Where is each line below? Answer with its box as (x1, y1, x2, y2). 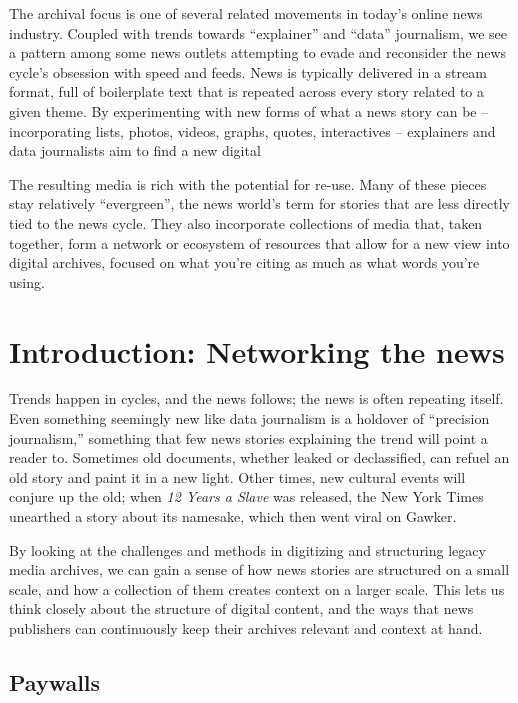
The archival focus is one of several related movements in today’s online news (9, 3, 483, 23)
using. (9, 271, 45, 292)
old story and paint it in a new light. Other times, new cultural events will (9, 466, 466, 487)
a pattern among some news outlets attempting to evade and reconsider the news (9, 42, 507, 63)
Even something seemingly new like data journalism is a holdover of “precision (9, 408, 490, 429)
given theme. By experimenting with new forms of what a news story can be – (9, 100, 489, 121)
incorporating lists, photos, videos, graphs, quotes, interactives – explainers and (9, 120, 496, 141)
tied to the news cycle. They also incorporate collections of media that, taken (9, 212, 483, 233)
